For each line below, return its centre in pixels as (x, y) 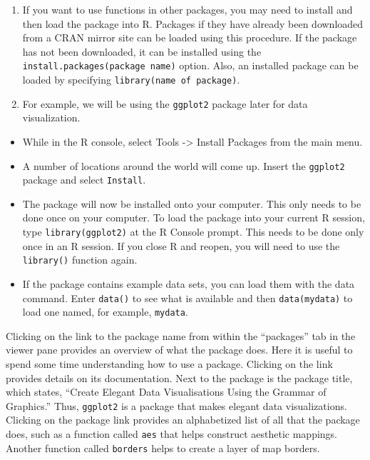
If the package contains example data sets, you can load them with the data (189, 283)
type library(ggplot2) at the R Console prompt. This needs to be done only (193, 232)
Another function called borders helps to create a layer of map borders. (163, 447)
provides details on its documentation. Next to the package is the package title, (179, 377)
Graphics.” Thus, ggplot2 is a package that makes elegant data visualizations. (176, 405)
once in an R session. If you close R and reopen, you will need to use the (181, 245)
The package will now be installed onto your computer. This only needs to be (192, 203)
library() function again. (80, 260)
